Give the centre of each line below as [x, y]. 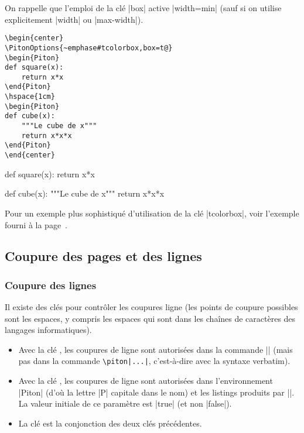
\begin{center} [34, 38]
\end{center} [30, 155]
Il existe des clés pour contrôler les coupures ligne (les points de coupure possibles [151, 307]
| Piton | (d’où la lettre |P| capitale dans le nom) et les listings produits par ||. [156, 392]
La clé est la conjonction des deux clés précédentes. [110, 423]
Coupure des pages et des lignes [103, 256]
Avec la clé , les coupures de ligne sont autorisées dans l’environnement [146, 381]
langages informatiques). [48, 330]
